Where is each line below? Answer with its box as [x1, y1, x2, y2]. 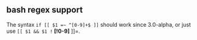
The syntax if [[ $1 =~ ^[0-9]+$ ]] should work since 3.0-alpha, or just [6, 21, 191, 28]
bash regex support [6, 5, 83, 15]
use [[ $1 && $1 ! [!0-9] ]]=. [6, 27, 81, 35]
